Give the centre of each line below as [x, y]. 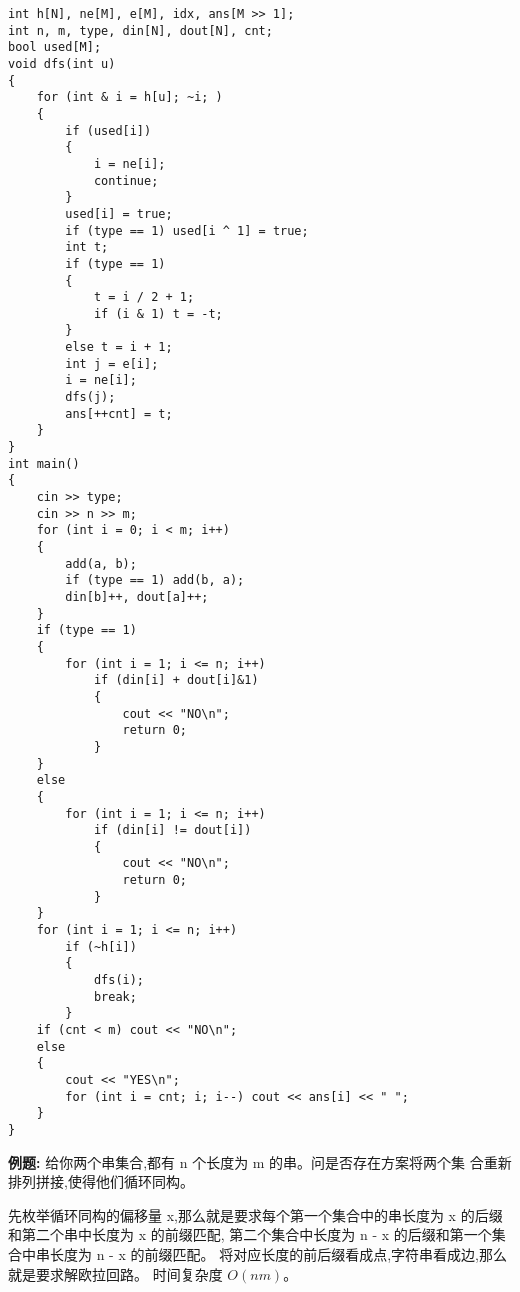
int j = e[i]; [112, 363]
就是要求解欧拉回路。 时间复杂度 [115, 1273]
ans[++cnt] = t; [119, 413]
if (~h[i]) [101, 946]
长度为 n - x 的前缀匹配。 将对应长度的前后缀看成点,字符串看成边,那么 [278, 1254]
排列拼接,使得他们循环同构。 [101, 1181]
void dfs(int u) [62, 63]
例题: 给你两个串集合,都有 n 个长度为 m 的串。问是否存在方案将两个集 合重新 [260, 1161]
